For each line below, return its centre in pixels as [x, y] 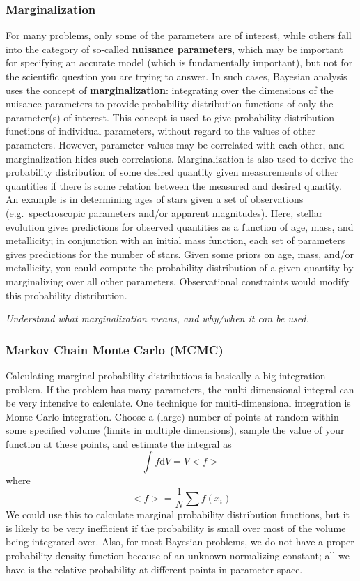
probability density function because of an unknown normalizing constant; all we [178, 555]
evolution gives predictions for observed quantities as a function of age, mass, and [180, 226]
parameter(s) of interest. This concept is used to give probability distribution [170, 117]
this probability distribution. [66, 295]
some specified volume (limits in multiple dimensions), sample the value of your [175, 430]
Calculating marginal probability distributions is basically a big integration [166, 375]
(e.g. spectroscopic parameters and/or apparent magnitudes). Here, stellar [164, 212]
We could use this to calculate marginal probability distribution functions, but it [178, 514]
